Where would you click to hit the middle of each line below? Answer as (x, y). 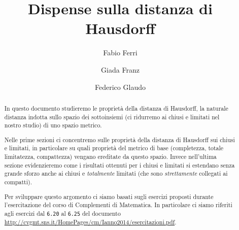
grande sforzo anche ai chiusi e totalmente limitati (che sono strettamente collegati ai (116, 173)
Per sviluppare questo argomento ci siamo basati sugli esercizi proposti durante (109, 196)
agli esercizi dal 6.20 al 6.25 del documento (62, 213)
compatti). (18, 182)
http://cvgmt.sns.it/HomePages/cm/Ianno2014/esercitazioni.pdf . (90, 222)
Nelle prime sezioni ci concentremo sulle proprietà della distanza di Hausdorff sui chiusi (119, 139)
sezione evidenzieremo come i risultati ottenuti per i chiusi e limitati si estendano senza (119, 165)
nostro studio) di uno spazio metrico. (53, 125)
